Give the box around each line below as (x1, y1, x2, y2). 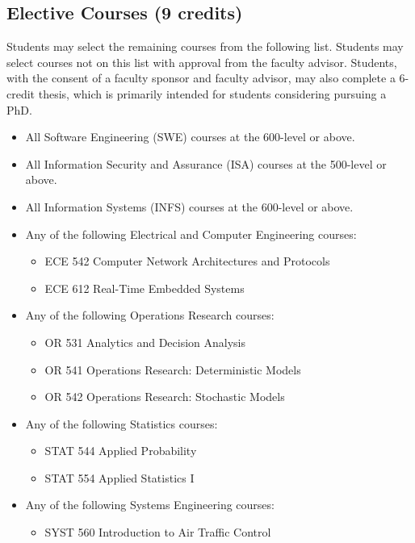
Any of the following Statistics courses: (25, 415, 218, 432)
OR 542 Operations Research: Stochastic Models (44, 388, 285, 405)
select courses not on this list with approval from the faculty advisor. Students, (6, 53, 397, 70)
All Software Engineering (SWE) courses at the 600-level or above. (25, 128, 355, 145)
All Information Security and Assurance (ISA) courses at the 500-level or (25, 155, 387, 172)
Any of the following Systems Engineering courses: (25, 496, 275, 513)
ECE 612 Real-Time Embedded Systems (44, 279, 245, 296)
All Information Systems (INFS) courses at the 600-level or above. (25, 198, 354, 215)
